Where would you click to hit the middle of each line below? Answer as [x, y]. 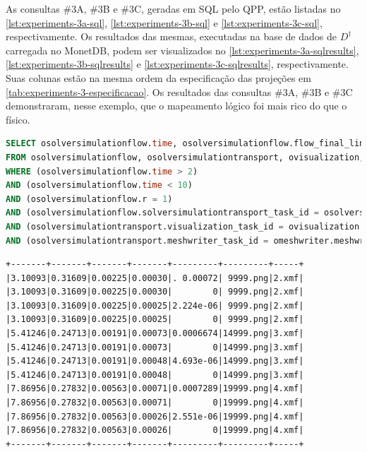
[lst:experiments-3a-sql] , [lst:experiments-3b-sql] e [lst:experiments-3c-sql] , [164, 22]
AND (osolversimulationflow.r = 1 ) [89, 199]
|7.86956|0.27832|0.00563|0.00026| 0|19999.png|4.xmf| [155, 430]
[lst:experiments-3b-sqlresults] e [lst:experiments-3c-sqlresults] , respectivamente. [177, 64]
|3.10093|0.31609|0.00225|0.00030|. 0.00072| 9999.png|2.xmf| [155, 278]
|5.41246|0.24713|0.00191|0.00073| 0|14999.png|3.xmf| [155, 347]
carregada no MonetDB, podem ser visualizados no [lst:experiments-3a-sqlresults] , [182, 50]
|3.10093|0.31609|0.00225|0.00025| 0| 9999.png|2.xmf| [155, 320]
